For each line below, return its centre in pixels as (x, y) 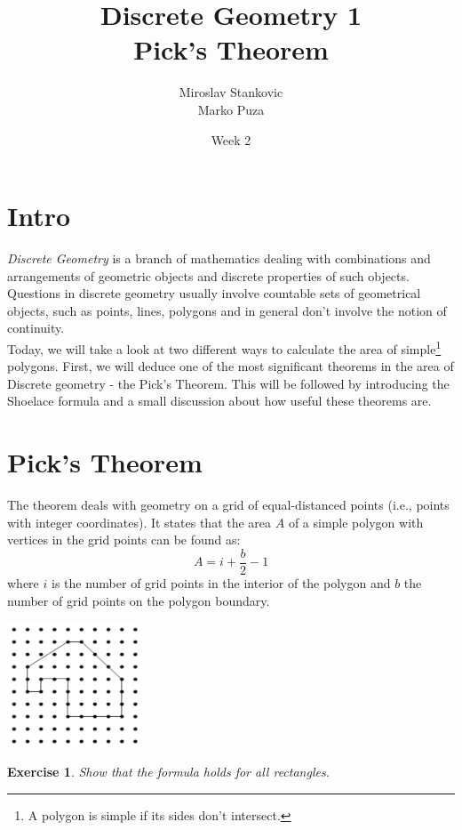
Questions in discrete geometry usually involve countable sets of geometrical (214, 293)
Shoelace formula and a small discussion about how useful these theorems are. (219, 401)
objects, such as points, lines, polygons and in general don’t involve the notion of (227, 310)
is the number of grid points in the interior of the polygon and (221, 583)
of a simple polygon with (356, 522)
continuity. (36, 328)
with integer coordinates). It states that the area (139, 522)
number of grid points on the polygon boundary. (139, 600)
